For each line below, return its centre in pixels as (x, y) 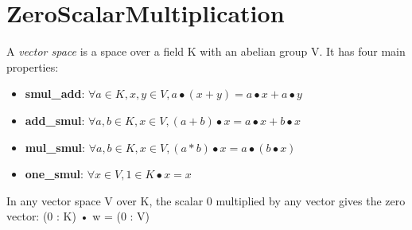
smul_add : (55, 94)
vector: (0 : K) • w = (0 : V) (78, 216)
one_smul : (54, 174)
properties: (33, 66)
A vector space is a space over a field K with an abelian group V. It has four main (206, 51)
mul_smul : (55, 147)
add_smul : (55, 120)
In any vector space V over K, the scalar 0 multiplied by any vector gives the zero (206, 200)
